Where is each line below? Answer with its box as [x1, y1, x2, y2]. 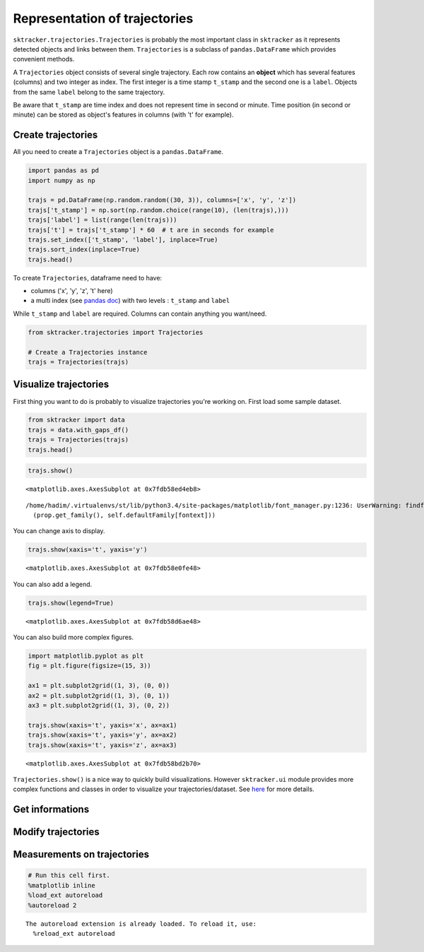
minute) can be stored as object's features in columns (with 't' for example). [13, 110, 234, 119]
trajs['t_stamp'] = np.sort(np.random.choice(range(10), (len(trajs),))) [28, 206, 289, 214]
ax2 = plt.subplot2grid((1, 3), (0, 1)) [28, 691, 170, 699]
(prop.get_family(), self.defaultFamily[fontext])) [33, 511, 216, 519]
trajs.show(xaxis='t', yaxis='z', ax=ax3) [28, 741, 177, 749]
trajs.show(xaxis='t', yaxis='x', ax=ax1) [28, 721, 177, 729]
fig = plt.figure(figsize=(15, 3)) [28, 662, 151, 670]
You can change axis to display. [13, 527, 105, 535]
